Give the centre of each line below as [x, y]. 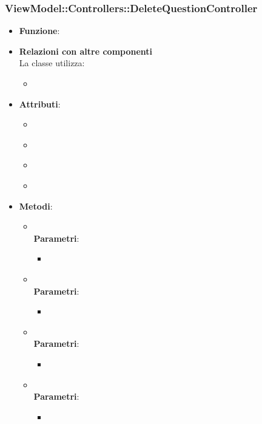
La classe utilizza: [52, 63]
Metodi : [36, 206]
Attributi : [40, 104]
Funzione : [39, 31]
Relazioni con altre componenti [86, 51]
